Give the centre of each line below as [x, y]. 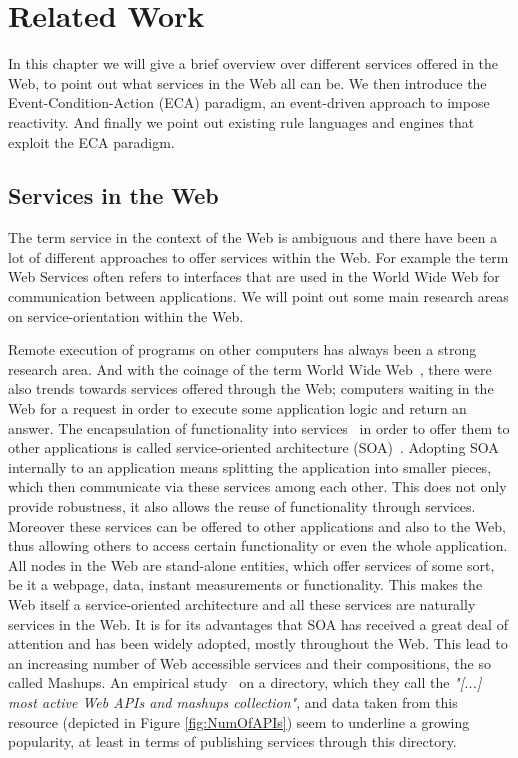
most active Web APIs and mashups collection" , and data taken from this [233, 701]
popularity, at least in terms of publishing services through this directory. [232, 741]
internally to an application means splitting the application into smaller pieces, [250, 466]
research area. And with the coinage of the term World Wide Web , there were [250, 368]
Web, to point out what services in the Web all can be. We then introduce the [247, 82]
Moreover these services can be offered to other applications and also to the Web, [257, 525]
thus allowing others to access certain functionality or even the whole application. [258, 545]
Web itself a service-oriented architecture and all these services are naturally [242, 603]
